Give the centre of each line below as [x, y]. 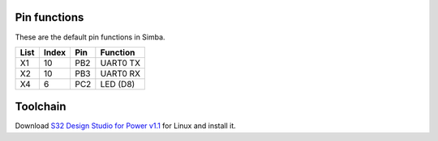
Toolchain [41, 107]
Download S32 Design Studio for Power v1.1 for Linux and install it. [126, 126]
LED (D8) [118, 84]
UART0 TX [120, 63]
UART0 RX [120, 73]
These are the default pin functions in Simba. [90, 37]
